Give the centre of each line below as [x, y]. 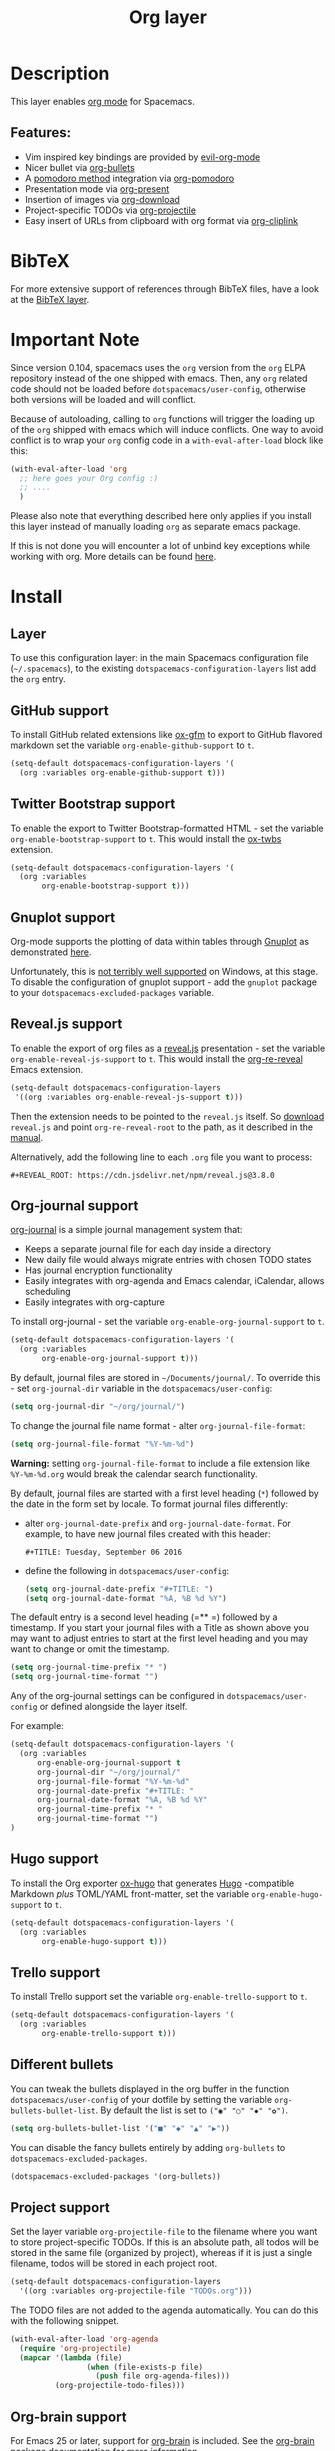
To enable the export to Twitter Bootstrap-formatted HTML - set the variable [167, 828]
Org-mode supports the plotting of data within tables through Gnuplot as [160, 941]
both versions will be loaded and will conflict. [103, 399]
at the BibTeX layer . [50, 299]
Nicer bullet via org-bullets [79, 167]
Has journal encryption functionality [98, 1270]
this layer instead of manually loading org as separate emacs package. [155, 527]
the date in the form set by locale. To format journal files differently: [149, 1503]
